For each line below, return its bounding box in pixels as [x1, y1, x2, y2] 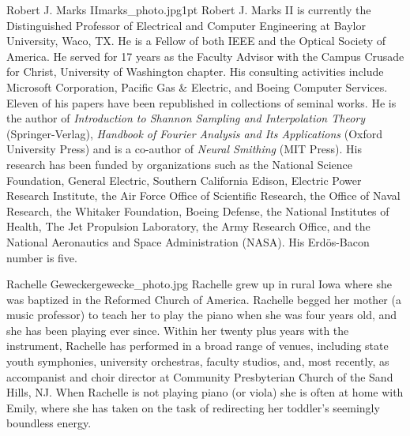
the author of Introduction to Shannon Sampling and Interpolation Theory [6, 110, 365, 126]
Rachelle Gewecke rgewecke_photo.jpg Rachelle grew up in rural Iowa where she [6, 276, 392, 292]
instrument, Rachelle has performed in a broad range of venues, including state [6, 337, 389, 354]
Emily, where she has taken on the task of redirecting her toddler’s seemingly [6, 399, 380, 415]
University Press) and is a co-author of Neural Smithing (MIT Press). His [6, 141, 363, 157]
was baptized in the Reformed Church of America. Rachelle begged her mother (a [6, 291, 401, 307]
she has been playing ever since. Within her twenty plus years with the [6, 321, 349, 338]
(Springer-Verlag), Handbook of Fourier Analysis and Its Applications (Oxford [6, 125, 383, 141]
